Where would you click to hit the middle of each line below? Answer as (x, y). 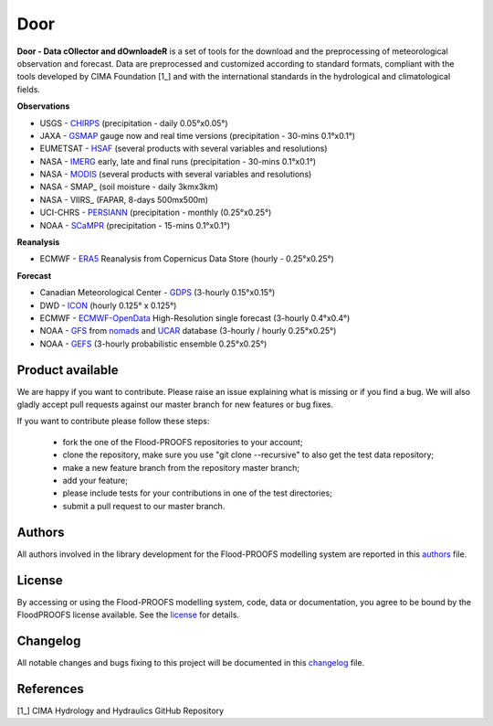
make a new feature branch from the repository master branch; (181, 467)
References (50, 689)
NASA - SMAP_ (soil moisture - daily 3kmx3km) (129, 187)
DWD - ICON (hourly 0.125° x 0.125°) (108, 305)
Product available (68, 370)
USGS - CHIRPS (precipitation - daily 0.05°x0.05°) (134, 123)
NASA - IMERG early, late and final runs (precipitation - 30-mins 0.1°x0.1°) (178, 161)
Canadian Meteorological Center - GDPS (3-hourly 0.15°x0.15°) (157, 293)
